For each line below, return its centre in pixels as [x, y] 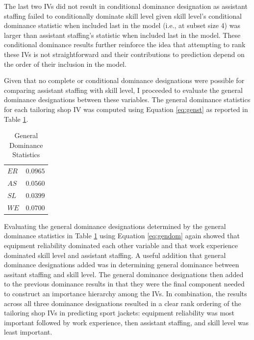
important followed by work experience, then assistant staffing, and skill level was [127, 322]
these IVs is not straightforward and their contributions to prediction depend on [124, 54]
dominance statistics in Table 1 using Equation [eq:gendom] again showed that [122, 236]
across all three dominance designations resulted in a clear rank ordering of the [123, 303]
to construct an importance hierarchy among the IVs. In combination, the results [126, 293]
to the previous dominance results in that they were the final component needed [124, 284]
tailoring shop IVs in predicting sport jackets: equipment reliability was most [119, 313]
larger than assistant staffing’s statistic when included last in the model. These [122, 35]
